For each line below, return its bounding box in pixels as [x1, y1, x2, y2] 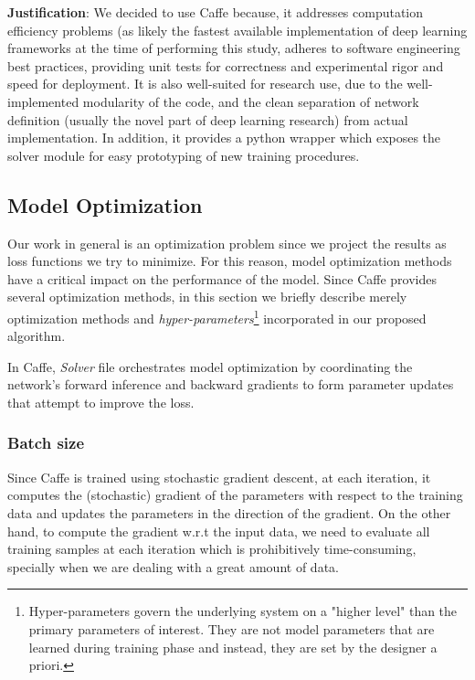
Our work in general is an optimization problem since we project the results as [7, 233, 447, 252]
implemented [7, 91, 79, 111]
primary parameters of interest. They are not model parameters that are [28, 619, 435, 638]
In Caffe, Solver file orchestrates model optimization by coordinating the [7, 356, 413, 376]
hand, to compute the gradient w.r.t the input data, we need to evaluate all [7, 521, 430, 540]
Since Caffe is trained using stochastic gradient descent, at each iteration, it [7, 467, 431, 486]
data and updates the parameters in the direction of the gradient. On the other [7, 503, 451, 522]
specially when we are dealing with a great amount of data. [7, 557, 339, 576]
